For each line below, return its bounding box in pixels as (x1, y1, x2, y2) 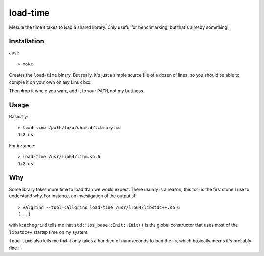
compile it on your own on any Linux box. (9, 79, 92, 85)
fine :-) (9, 245, 23, 251)
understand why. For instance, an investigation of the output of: (9, 193, 137, 199)
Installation (9, 37, 44, 45)
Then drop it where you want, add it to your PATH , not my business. (9, 88, 145, 94)
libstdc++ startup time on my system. (9, 229, 88, 235)
